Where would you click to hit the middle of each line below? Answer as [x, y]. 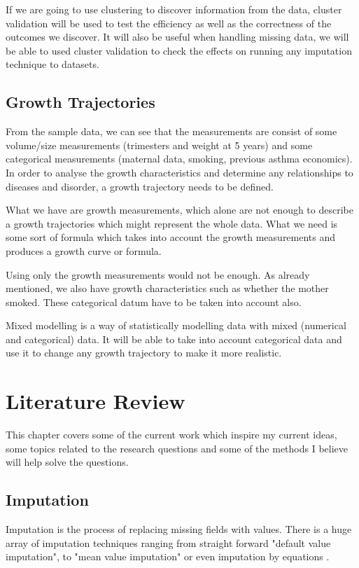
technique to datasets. [52, 64]
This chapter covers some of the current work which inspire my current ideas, [171, 435]
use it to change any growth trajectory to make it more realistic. [144, 353]
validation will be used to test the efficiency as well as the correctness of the [169, 23]
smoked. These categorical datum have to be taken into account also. [154, 302]
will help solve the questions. [67, 462]
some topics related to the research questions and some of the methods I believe [177, 448]
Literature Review [96, 401]
